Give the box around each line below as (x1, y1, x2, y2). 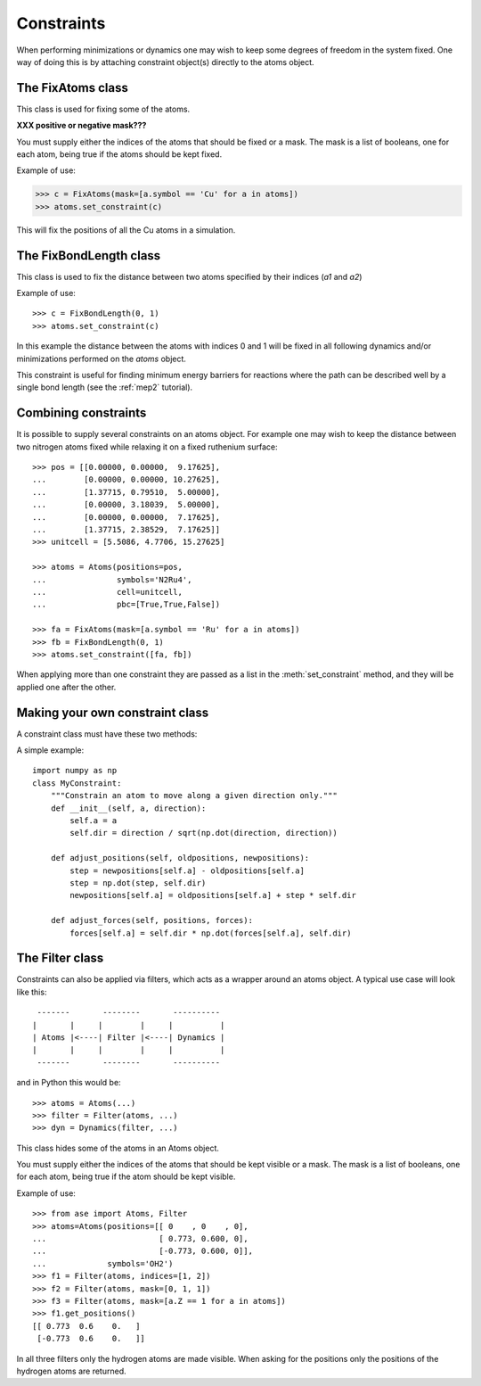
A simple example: (16, 745, 85, 755)
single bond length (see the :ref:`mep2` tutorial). (16, 382, 193, 392)
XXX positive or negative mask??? (16, 120, 147, 131)
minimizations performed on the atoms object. (16, 353, 187, 364)
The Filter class (16, 951, 104, 966)
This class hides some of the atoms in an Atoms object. (16, 1143, 220, 1153)
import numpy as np (32, 765, 118, 776)
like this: (16, 986, 47, 997)
